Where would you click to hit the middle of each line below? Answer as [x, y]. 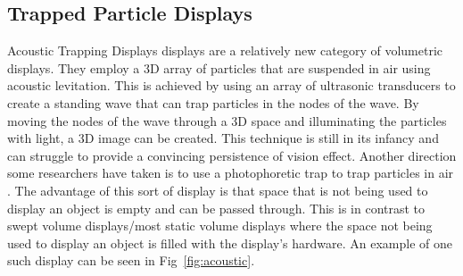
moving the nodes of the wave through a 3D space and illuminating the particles [227, 120]
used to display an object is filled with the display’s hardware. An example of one [230, 243]
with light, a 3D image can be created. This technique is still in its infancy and [223, 138]
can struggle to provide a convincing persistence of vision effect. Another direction [232, 155]
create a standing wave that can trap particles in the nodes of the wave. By [213, 102]
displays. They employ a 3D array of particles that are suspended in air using [219, 67]
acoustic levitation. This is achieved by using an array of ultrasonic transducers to [231, 85]
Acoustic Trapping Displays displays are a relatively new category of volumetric [225, 50]
